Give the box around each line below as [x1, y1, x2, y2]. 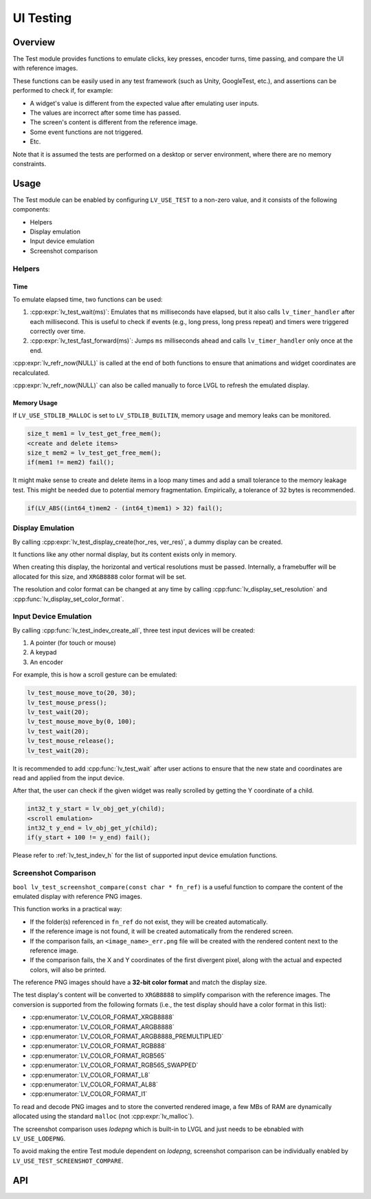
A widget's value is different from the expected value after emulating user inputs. [30, 99, 259, 107]
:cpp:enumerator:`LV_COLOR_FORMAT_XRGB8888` [30, 1013, 175, 1021]
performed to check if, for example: [12, 87, 113, 95]
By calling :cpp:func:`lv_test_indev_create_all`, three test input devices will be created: [12, 626, 256, 635]
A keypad [30, 648, 57, 656]
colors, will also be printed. [30, 966, 106, 974]
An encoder [30, 658, 63, 666]
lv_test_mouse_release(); [27, 737, 115, 745]
